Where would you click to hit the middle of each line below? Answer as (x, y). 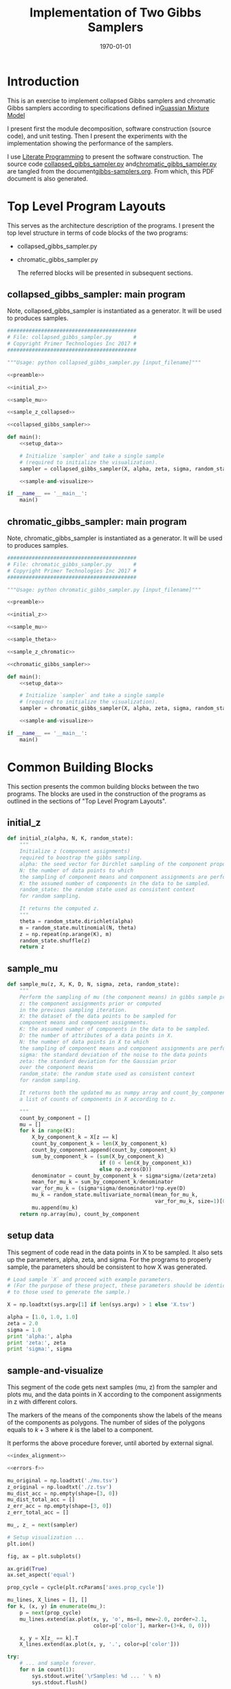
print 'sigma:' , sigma (40, 1349)
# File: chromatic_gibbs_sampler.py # (72, 564)
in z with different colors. (42, 1402)
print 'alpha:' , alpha (40, 1336)
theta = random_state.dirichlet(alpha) (77, 921)
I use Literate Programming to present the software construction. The (105, 156)
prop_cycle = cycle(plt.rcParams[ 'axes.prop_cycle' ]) (86, 1588)
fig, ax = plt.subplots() (44, 1556)
